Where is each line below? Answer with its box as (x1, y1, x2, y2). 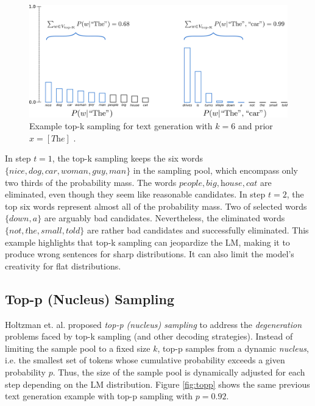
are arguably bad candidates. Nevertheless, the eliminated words (44, 212, 285, 224)
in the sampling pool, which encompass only (133, 164, 298, 177)
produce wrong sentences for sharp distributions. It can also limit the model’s (5, 248, 294, 260)
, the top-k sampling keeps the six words (52, 152, 204, 165)
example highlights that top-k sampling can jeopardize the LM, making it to (5, 235, 290, 248)
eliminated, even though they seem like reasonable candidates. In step (5, 188, 266, 201)
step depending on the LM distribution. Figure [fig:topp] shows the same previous (5, 377, 310, 390)
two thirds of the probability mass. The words (5, 176, 177, 188)
